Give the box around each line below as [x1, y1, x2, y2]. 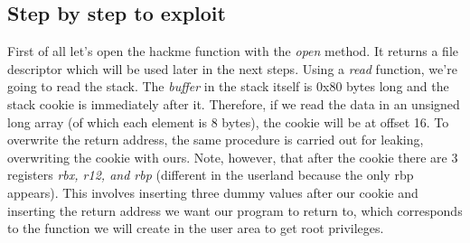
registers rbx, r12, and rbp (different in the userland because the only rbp [7, 165, 414, 184]
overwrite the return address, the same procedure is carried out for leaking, [7, 130, 424, 149]
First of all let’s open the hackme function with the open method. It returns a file [7, 42, 459, 61]
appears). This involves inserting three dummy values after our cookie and [7, 182, 418, 201]
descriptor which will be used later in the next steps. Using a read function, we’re [7, 59, 457, 78]
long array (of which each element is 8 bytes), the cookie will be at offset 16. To [7, 112, 449, 131]
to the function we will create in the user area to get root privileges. [7, 219, 384, 238]
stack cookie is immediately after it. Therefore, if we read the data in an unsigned [7, 94, 460, 113]
